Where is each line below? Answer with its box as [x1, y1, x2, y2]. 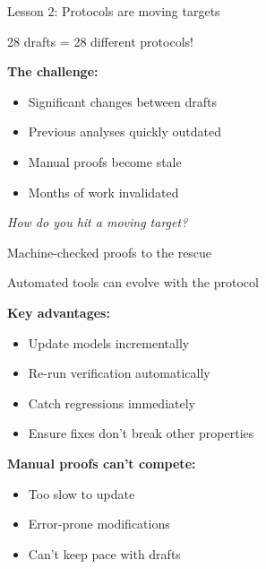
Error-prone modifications [28, 514, 170, 533]
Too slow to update [28, 484, 135, 503]
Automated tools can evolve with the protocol [7, 273, 259, 292]
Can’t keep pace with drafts [28, 544, 181, 563]
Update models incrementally [28, 333, 190, 352]
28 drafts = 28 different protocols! [7, 31, 193, 50]
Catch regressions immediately [28, 393, 195, 412]
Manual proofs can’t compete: [7, 453, 196, 472]
